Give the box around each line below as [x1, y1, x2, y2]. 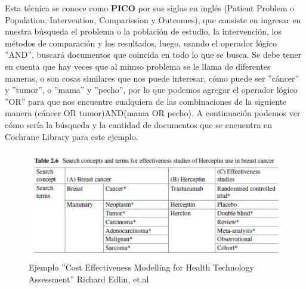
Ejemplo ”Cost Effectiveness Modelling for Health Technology [29, 261, 254, 274]
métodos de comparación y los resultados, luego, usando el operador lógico [5, 36, 277, 49]
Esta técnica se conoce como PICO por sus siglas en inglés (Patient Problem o [5, 2, 295, 14]
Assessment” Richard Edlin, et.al [29, 273, 149, 285]
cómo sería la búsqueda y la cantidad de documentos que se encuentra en [5, 118, 272, 130]
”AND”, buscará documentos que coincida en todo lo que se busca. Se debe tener [5, 48, 302, 61]
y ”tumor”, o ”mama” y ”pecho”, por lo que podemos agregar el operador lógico [5, 83, 298, 96]
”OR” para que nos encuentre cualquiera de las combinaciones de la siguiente [5, 95, 287, 107]
